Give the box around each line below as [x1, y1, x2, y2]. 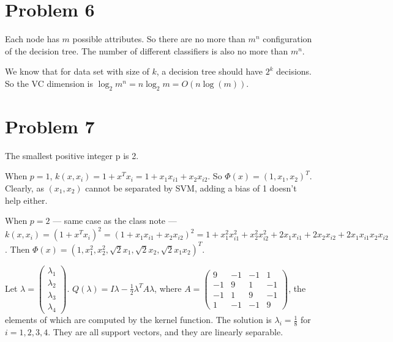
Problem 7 [5, 113, 95, 138]
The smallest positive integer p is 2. [5, 149, 139, 162]
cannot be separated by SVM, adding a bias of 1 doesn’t [85, 182, 297, 195]
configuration [263, 32, 312, 45]
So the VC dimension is [5, 76, 94, 89]
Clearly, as [5, 182, 44, 195]
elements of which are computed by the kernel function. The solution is [5, 313, 272, 326]
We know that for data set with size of [5, 65, 149, 78]
